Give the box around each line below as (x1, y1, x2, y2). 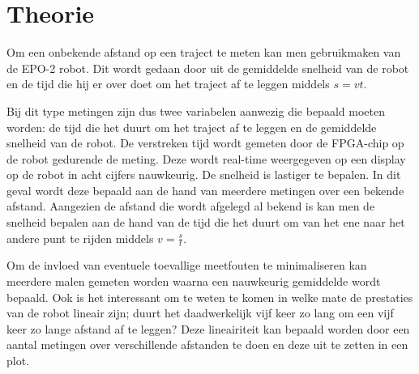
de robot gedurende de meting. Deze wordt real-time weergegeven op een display (6, 150, 406, 167)
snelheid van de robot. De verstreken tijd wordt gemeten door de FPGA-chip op (6, 134, 404, 151)
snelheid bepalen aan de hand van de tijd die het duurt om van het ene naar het (6, 214, 405, 231)
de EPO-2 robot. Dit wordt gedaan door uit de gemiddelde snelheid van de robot (6, 59, 409, 76)
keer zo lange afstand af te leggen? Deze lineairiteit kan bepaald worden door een (6, 320, 410, 337)
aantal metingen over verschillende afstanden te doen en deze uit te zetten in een (6, 336, 408, 353)
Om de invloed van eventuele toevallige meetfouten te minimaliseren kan (6, 257, 367, 274)
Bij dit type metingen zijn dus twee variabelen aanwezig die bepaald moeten (6, 102, 385, 119)
